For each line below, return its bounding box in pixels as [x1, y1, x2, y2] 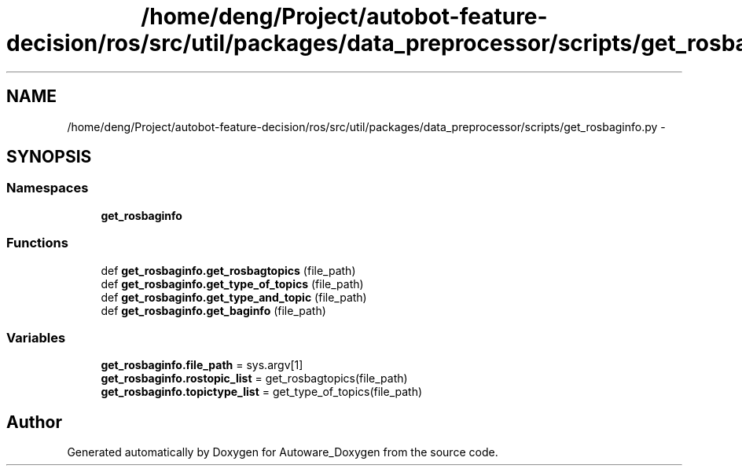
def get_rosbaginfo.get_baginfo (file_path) [101, 303, 326, 317]
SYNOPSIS [6, 147, 92, 167]
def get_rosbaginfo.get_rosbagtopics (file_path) [101, 263, 356, 277]
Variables [6, 329, 66, 346]
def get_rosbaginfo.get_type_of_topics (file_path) [101, 276, 364, 291]
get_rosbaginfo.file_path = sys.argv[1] [101, 358, 303, 372]
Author [6, 412, 62, 432]
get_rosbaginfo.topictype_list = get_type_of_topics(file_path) [101, 385, 423, 399]
